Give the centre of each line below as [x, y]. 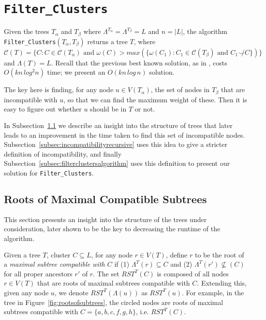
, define [177, 254]
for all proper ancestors [38, 273]
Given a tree [22, 254]
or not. [145, 109]
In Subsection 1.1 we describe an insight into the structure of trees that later [118, 125]
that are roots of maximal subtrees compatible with [113, 283]
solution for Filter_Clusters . [49, 172]
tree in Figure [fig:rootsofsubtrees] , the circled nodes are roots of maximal [114, 302]
